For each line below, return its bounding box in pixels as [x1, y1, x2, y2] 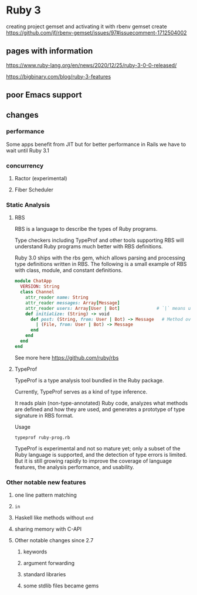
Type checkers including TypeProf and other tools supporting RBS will [14, 237, 184, 244]
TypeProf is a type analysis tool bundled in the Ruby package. [14, 377, 164, 384]
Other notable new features [6, 478, 86, 486]
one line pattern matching [14, 491, 77, 498]
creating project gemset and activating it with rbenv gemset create [6, 23, 167, 30]
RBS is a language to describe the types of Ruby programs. [14, 225, 158, 232]
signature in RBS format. [14, 412, 74, 419]
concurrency [6, 162, 44, 170]
